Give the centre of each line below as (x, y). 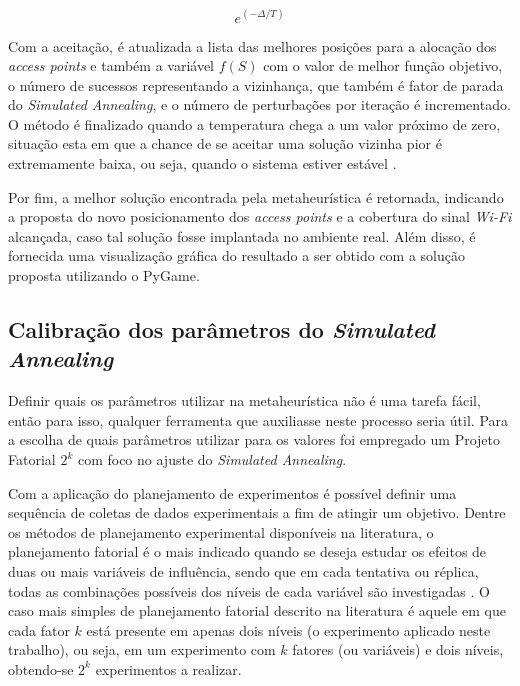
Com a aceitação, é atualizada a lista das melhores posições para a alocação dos (252, 45)
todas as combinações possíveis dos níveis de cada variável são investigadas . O (249, 590)
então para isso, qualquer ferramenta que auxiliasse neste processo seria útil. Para (258, 419)
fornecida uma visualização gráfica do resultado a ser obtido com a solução (237, 255)
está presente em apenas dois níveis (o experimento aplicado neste (288, 629)
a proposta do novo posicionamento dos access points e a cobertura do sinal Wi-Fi (260, 216)
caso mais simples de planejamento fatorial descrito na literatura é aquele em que (257, 610)
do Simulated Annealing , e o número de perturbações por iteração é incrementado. (259, 104)
